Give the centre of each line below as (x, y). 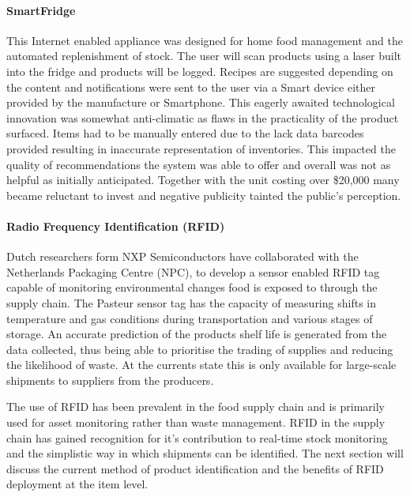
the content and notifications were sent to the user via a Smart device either (191, 87)
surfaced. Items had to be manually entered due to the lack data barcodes (185, 133)
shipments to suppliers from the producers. (110, 380)
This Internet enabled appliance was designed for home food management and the (205, 40)
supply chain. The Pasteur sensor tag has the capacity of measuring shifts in (191, 302)
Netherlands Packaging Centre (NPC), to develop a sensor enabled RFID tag (193, 271)
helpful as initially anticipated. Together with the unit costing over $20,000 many (203, 180)
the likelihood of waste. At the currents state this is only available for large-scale (201, 365)
